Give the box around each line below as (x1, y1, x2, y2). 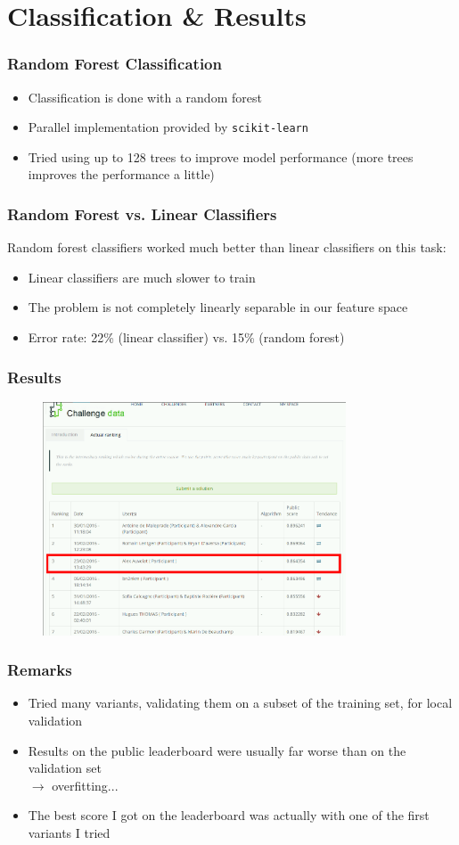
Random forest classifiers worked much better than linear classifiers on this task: (7, 238, 447, 257)
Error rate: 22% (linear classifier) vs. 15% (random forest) (28, 328, 345, 347)
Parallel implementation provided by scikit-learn (28, 118, 308, 136)
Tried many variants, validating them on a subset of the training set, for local (28, 693, 453, 712)
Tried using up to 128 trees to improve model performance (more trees (28, 147, 414, 166)
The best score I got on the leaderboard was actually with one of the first (28, 806, 430, 824)
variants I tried (28, 824, 111, 842)
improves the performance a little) (28, 165, 215, 184)
